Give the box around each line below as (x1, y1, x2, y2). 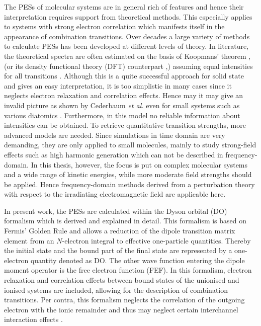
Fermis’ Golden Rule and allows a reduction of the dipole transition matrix (4, 225, 235, 236)
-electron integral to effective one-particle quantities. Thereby (62, 235, 251, 246)
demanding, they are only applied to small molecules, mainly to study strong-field (4, 139, 256, 150)
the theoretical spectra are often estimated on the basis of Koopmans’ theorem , (4, 50, 251, 61)
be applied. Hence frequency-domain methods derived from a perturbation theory (4, 179, 255, 189)
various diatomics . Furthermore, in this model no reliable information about (4, 110, 240, 120)
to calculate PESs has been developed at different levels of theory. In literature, (4, 41, 249, 51)
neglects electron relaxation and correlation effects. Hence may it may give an (4, 90, 243, 101)
